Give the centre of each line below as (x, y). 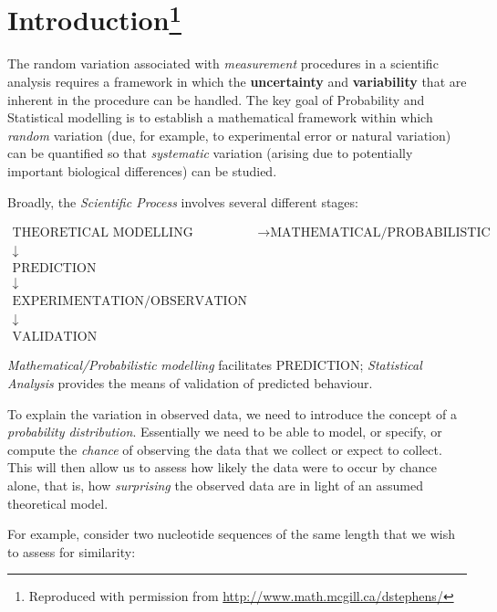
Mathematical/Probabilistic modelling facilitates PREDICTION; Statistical (215, 365)
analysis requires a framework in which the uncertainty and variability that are (237, 82)
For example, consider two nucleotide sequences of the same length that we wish (231, 534)
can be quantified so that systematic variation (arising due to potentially (210, 153)
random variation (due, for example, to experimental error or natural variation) (229, 135)
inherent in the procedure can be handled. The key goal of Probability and (216, 99)
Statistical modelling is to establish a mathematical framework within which (220, 117)
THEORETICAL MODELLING (103, 233)
